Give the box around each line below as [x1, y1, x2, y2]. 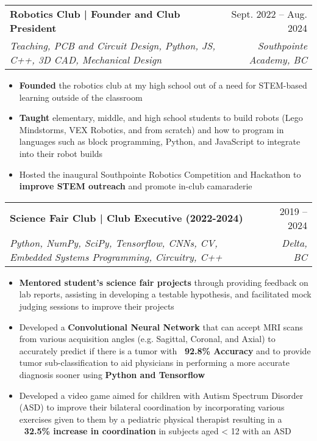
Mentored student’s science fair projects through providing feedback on [19, 275, 308, 288]
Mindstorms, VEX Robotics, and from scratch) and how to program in [19, 123, 284, 136]
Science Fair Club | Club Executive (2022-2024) [10, 211, 243, 225]
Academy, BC [249, 53, 307, 67]
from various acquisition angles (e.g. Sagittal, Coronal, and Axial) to [19, 332, 276, 345]
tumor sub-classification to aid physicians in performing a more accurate [19, 356, 290, 369]
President [10, 21, 57, 35]
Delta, [282, 235, 307, 250]
